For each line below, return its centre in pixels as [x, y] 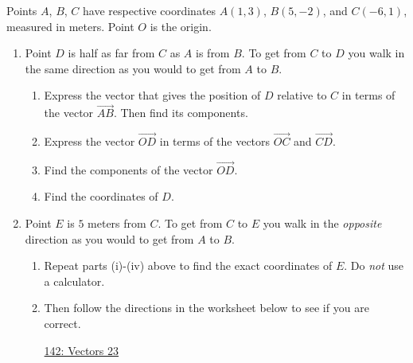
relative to [302, 95]
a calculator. [74, 281]
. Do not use [374, 265]
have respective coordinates [150, 10]
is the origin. [181, 26]
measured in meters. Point [70, 26]
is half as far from [111, 53]
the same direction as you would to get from [133, 68]
